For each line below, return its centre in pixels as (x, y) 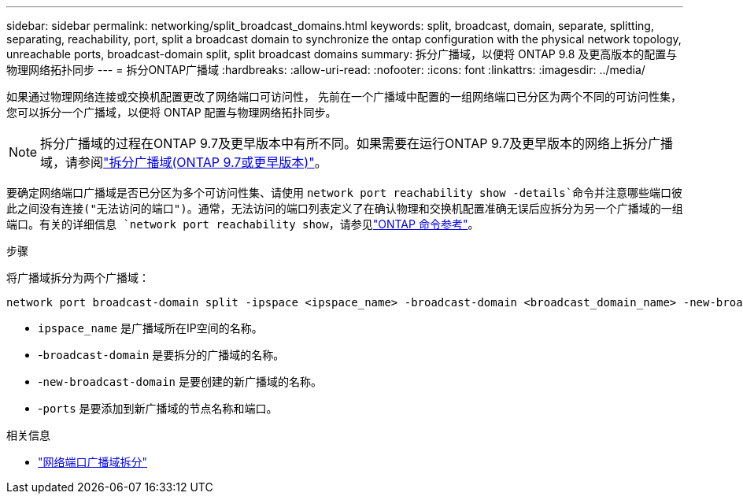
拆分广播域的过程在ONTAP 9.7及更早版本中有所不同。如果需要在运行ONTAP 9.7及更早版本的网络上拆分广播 (357, 143)
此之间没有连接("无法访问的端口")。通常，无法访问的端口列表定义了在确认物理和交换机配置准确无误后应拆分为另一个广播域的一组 (345, 209)
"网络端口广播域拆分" (93, 462)
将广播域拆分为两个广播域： (78, 278)
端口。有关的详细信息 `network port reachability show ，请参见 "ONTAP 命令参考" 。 (243, 224)
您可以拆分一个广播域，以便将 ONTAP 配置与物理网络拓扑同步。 (172, 112)
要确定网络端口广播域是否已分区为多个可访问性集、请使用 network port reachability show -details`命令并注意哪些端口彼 (345, 193)
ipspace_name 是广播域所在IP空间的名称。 (150, 328)
